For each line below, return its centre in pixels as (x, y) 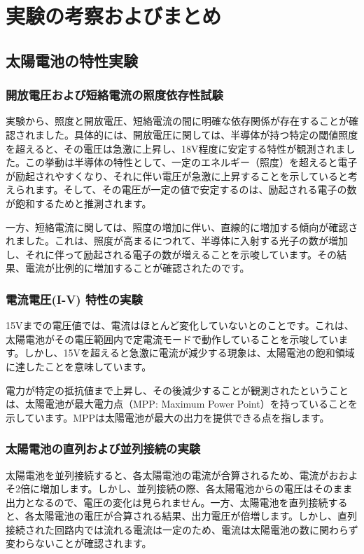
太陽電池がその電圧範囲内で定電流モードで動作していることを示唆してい (172, 339)
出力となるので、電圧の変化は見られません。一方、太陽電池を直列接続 (167, 502)
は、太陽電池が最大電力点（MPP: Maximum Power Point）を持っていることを (182, 404)
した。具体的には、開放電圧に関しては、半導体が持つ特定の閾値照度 (201, 134)
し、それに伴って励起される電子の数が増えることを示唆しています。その (171, 254)
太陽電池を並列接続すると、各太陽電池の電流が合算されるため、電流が (167, 475)
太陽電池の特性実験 (72, 60)
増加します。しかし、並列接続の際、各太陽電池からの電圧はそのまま (196, 489)
